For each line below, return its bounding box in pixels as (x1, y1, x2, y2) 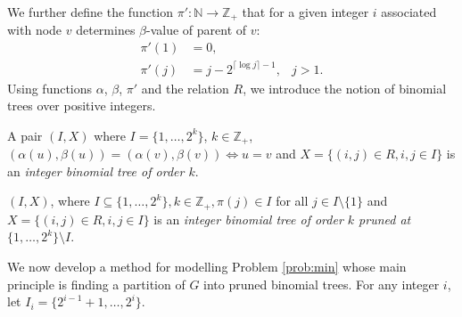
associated (381, 3, 437, 20)
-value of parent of (146, 20, 247, 39)
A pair (7, 126, 43, 144)
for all (276, 191, 309, 210)
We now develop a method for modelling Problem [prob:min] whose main (7, 257, 407, 276)
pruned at (359, 209, 411, 228)
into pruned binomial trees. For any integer (203, 274, 440, 293)
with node (7, 20, 62, 39)
